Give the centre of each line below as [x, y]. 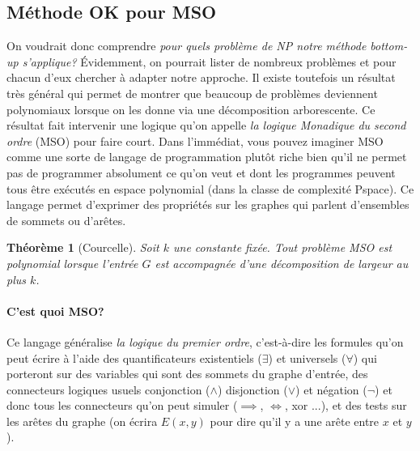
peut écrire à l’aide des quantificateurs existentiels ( [134, 357]
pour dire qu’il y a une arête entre [295, 421]
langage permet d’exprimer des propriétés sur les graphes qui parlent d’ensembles [208, 204]
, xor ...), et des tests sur [346, 405]
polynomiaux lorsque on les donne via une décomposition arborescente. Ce [191, 109]
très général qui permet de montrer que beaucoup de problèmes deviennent [192, 93]
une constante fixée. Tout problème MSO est [283, 247]
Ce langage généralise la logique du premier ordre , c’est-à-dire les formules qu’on [205, 341]
